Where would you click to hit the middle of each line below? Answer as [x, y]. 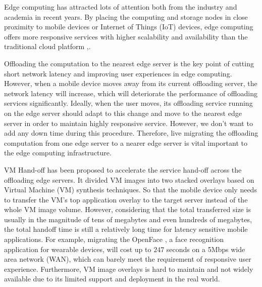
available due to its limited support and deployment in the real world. [112, 279]
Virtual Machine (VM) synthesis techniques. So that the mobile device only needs [130, 190]
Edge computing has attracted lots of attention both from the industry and [121, 7]
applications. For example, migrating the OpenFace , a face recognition [114, 239]
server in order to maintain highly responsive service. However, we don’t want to [128, 123]
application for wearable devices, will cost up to [78, 249]
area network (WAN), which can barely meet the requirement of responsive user [128, 259]
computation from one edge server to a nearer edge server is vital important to [126, 142]
